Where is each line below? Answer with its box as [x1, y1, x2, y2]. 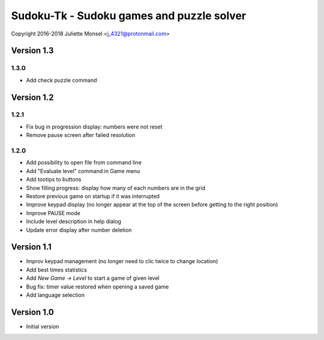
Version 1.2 [11, 92, 54, 102]
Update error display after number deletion [26, 226, 132, 234]
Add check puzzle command [26, 76, 97, 83]
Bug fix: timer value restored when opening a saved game [26, 283, 169, 290]
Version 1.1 [11, 242, 52, 252]
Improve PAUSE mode [26, 209, 80, 216]
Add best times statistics [26, 266, 87, 273]
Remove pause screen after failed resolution [26, 132, 136, 139]
